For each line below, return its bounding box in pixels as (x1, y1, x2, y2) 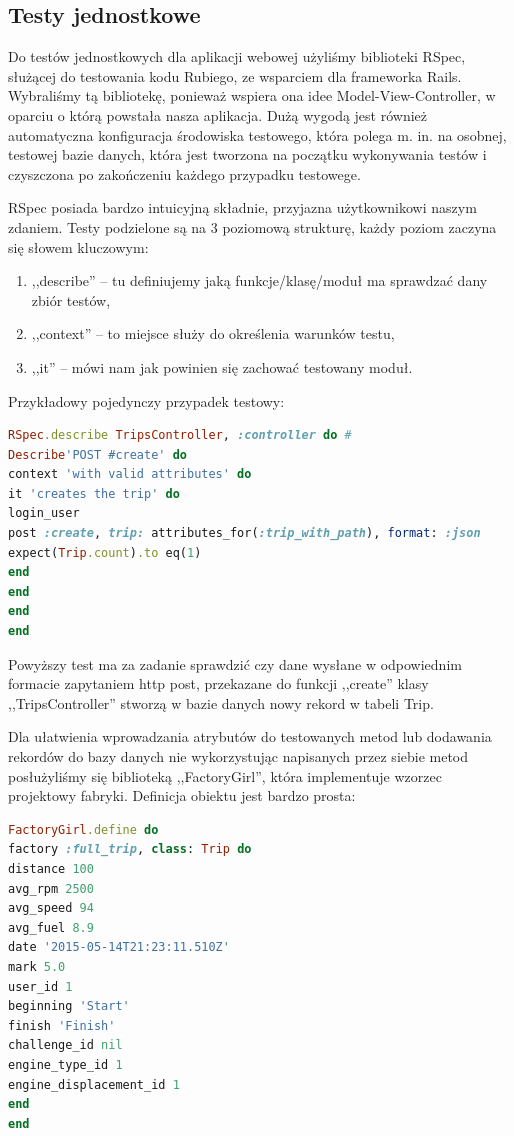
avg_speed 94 (8, 901, 94, 916)
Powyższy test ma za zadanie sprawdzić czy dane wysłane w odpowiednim (8, 653, 462, 674)
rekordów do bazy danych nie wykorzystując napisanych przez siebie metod (8, 746, 469, 767)
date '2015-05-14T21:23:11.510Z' (8, 940, 230, 955)
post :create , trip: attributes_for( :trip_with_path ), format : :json (8, 526, 481, 541)
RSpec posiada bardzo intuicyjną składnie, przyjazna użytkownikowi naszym (8, 197, 477, 218)
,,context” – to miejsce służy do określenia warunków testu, (31, 323, 395, 344)
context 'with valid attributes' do (8, 467, 252, 482)
